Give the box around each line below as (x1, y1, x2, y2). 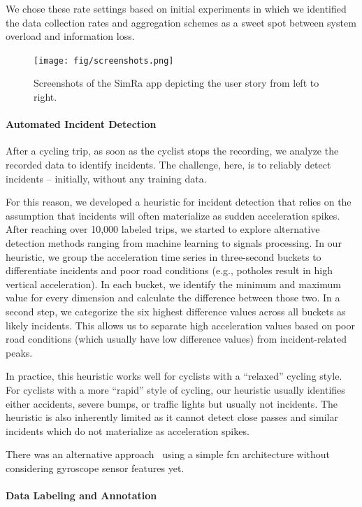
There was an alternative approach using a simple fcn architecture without (6, 447, 331, 462)
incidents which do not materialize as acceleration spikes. (6, 423, 249, 438)
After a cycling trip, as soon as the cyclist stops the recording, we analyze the (6, 143, 339, 158)
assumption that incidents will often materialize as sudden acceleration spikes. (6, 208, 340, 222)
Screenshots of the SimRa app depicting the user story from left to (34, 76, 319, 90)
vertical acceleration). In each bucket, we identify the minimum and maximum (6, 276, 341, 291)
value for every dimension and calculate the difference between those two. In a (6, 290, 340, 305)
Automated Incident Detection (6, 117, 157, 131)
